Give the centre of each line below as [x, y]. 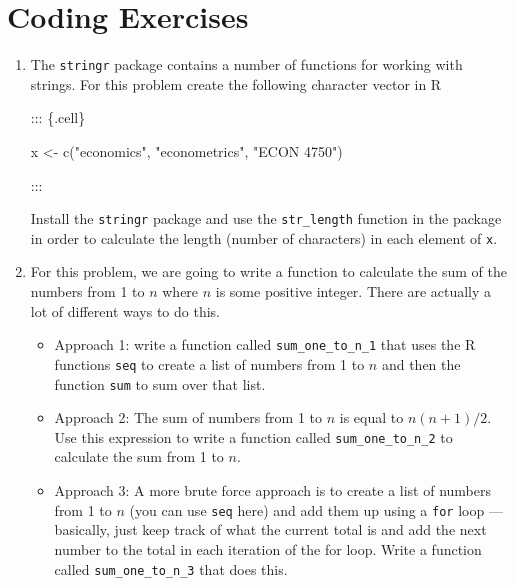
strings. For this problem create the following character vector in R [236, 83]
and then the [421, 363]
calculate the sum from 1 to [139, 456]
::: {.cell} [58, 117]
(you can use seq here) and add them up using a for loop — [316, 509]
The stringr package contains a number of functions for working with [246, 64]
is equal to [371, 417]
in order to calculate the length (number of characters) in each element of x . [264, 237]
